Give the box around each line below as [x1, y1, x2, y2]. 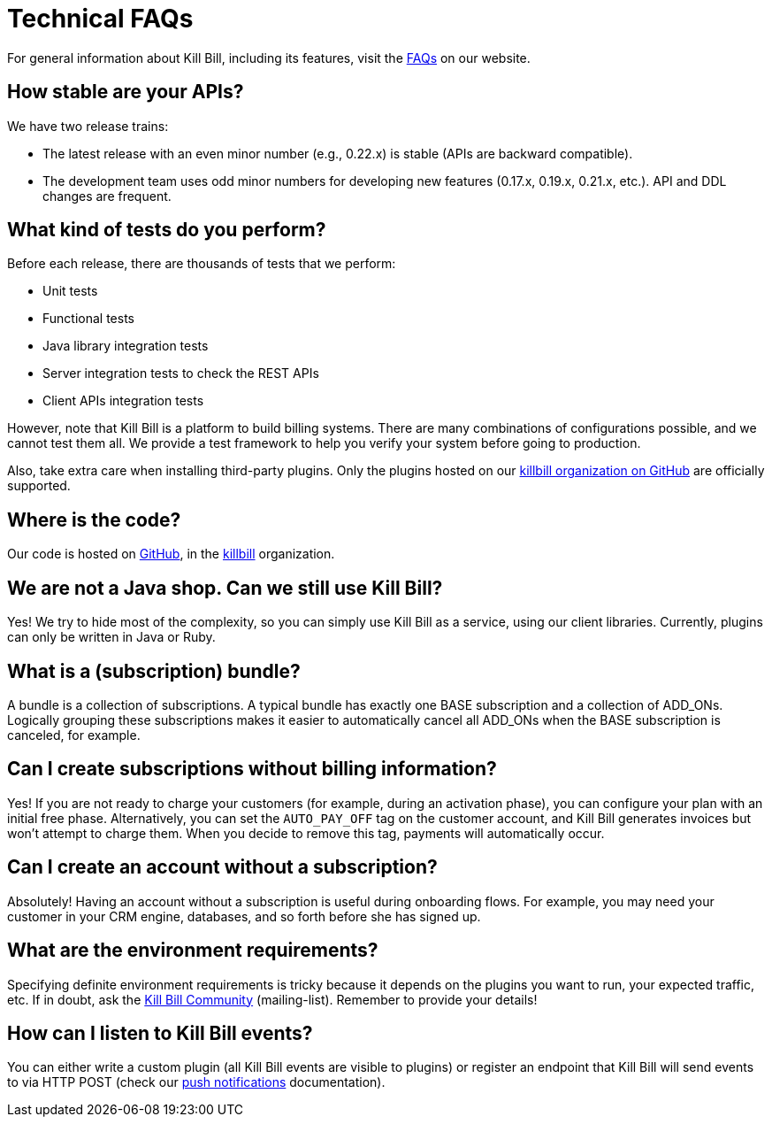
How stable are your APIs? [7, 81, 244, 104]
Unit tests [42, 283, 98, 299]
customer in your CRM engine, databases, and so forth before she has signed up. [7, 908, 481, 924]
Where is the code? [7, 508, 181, 531]
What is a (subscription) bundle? [7, 659, 301, 682]
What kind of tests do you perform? [7, 219, 326, 242]
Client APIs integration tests [42, 393, 204, 409]
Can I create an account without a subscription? [7, 856, 438, 879]
